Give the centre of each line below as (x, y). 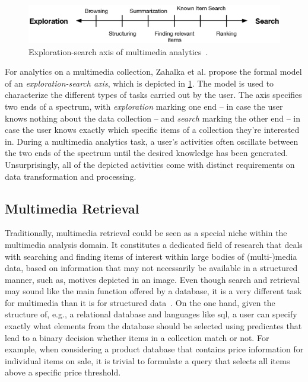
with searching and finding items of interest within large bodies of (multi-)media (151, 256)
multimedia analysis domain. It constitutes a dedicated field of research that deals (154, 244)
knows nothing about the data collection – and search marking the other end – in (153, 118)
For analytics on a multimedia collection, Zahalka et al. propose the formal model (153, 71)
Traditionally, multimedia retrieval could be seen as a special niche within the (146, 233)
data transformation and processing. (71, 176)
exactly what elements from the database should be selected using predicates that (153, 326)
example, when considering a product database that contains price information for (154, 349)
